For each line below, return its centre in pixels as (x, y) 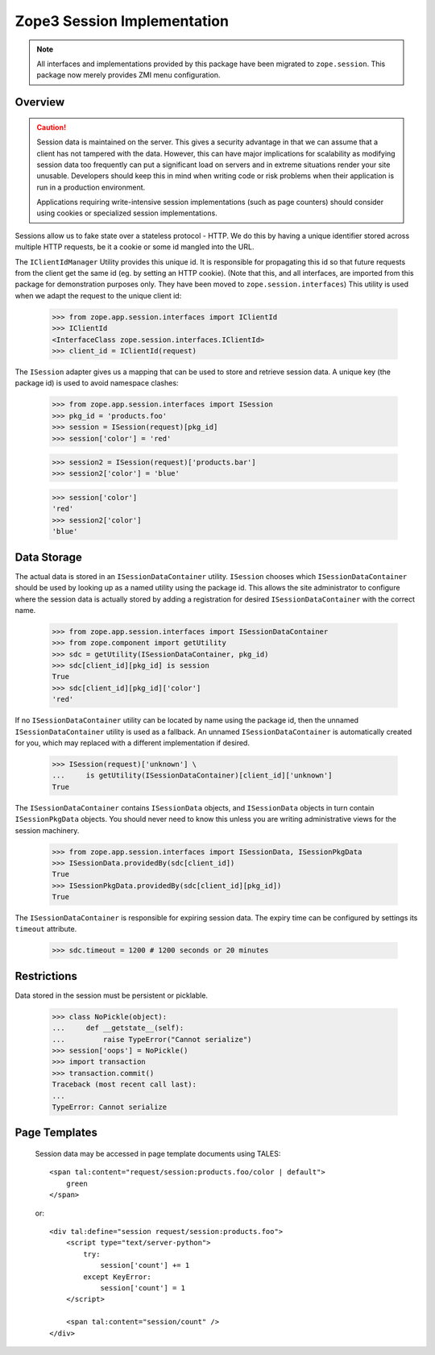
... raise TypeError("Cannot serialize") (152, 1039)
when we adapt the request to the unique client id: (98, 295)
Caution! (52, 127)
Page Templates (56, 1133)
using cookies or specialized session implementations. (127, 213)
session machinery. (47, 830)
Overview (40, 102)
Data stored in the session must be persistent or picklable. (112, 995)
